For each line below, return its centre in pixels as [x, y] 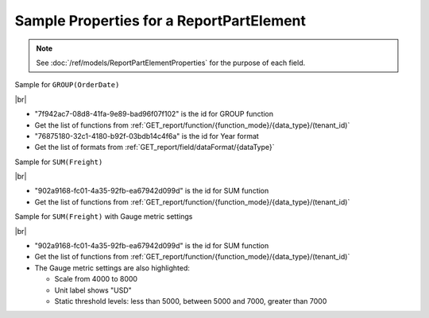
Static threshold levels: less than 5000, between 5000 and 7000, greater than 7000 [191, 301]
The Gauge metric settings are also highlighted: [112, 268]
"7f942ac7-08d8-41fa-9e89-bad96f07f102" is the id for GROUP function [154, 114]
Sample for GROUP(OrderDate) [67, 85]
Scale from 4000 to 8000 [96, 279]
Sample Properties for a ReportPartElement [160, 21]
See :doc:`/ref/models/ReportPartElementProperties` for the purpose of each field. [171, 63]
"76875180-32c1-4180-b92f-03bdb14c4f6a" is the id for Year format [147, 136]
